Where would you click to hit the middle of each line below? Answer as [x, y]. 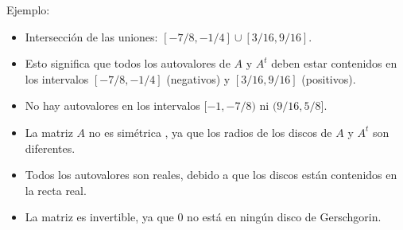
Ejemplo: [28, 10]
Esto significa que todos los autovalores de [128, 63]
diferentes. [50, 148]
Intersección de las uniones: [91, 36]
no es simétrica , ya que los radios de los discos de [210, 132]
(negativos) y [198, 78]
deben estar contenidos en [334, 63]
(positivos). [329, 78]
